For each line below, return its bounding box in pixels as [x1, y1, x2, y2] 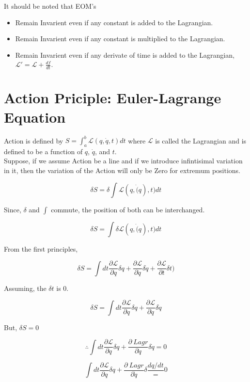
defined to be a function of [4, 146, 83, 156]
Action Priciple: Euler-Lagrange [4, 88, 221, 108]
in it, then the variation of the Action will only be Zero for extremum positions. [4, 165, 240, 175]
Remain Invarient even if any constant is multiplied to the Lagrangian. [15, 33, 225, 44]
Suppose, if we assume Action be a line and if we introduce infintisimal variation [4, 156, 243, 166]
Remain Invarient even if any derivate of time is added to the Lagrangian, [15, 49, 234, 60]
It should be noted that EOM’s [4, 1, 96, 11]
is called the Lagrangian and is [155, 135, 247, 145]
